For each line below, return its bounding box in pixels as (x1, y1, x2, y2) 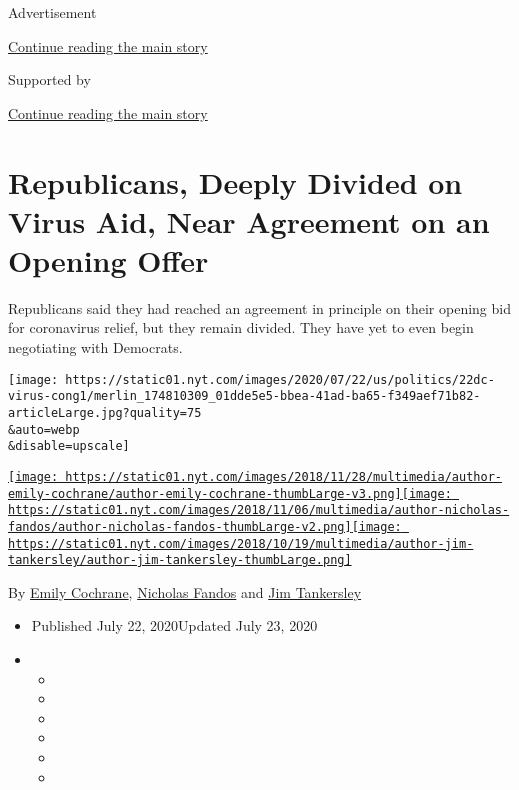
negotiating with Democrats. (8, 337, 183, 358)
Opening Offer (8, 239, 209, 280)
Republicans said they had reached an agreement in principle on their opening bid (8, 297, 511, 318)
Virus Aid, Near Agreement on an (8, 200, 490, 241)
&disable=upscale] (8, 439, 130, 454)
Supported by (8, 69, 91, 90)
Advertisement (8, 2, 97, 22)
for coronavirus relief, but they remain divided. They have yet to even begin (8, 317, 474, 338)
